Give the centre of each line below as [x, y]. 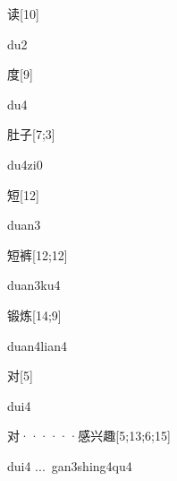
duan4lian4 [37, 345]
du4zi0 [25, 164]
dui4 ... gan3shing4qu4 [70, 465]
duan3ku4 [34, 285]
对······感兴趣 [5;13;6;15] [89, 436]
